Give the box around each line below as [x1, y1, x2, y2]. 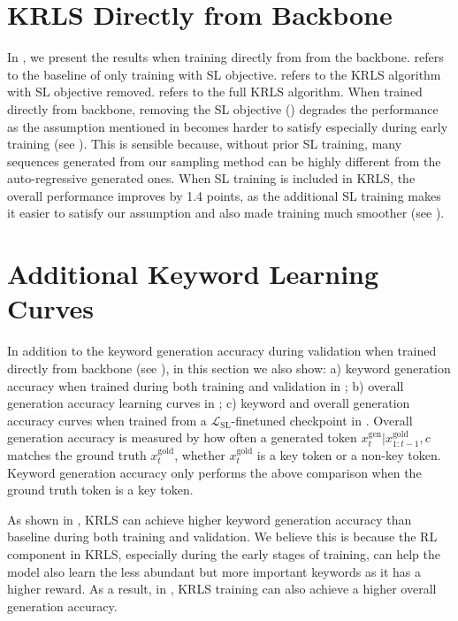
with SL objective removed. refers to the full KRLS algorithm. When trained [7, 82, 423, 101]
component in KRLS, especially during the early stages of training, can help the [7, 544, 440, 563]
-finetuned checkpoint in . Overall [231, 410, 413, 429]
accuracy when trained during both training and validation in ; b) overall [7, 376, 404, 395]
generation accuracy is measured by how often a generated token [7, 428, 357, 447]
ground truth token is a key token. [7, 480, 194, 499]
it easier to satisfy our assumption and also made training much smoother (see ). [7, 203, 445, 222]
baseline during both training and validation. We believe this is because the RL [7, 527, 438, 546]
